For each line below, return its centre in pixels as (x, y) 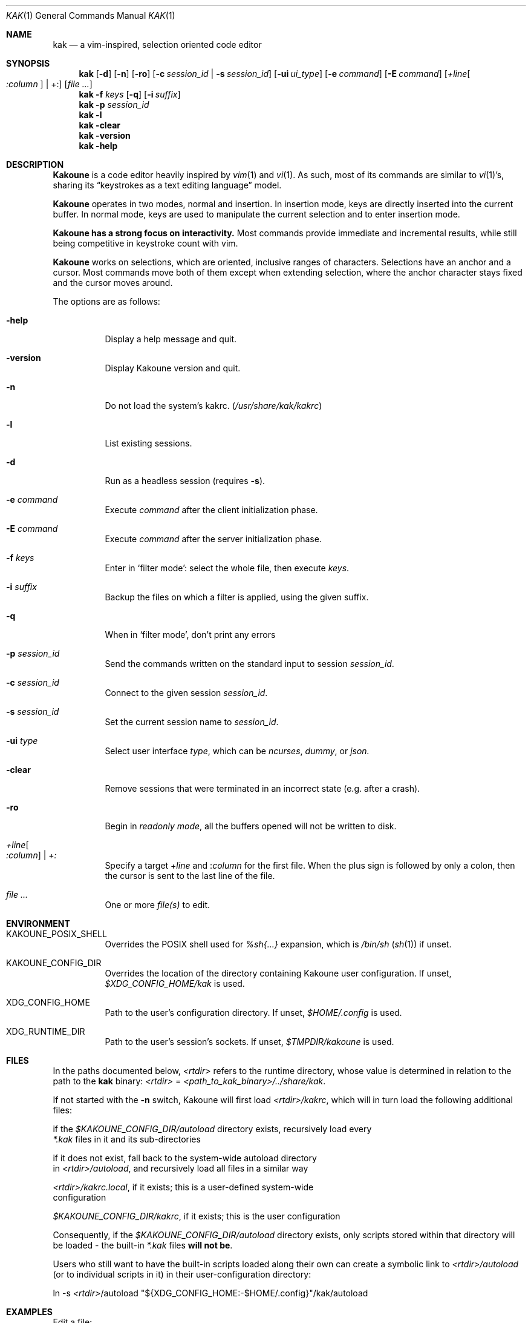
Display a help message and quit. (171, 339)
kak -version (105, 135)
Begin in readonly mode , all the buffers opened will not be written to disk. (251, 826)
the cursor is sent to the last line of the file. (190, 876)
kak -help (98, 146)
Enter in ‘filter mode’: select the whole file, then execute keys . (227, 568)
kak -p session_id (114, 104)
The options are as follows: (106, 301)
